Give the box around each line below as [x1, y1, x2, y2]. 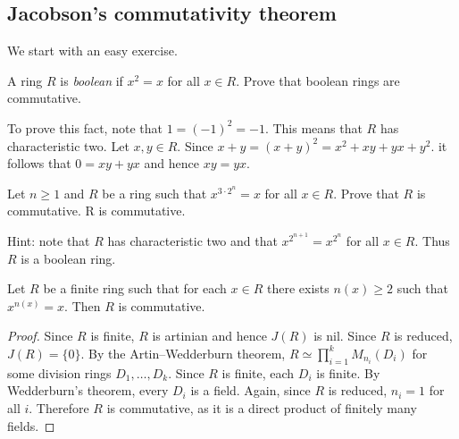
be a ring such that [102, 183, 207, 202]
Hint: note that [7, 231, 90, 249]
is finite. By [316, 363, 380, 382]
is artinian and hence [152, 326, 267, 345]
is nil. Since [313, 326, 377, 345]
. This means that [264, 118, 363, 137]
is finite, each [221, 363, 295, 382]
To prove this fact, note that [7, 118, 163, 137]
